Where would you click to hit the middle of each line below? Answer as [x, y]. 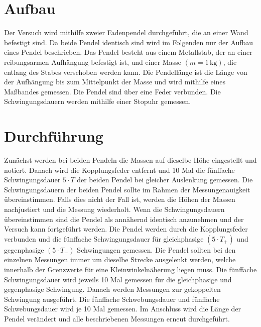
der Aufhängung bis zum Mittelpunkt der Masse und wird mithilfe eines [115, 82]
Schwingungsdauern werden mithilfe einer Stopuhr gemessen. [98, 101]
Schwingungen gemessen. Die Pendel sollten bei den [156, 249]
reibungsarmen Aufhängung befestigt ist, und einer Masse [93, 62]
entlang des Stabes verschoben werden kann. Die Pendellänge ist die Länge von [126, 72]
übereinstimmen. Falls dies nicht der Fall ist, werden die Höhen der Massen [120, 199]
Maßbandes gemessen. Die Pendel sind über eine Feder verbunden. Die [112, 91]
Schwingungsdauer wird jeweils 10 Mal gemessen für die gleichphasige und [118, 279]
